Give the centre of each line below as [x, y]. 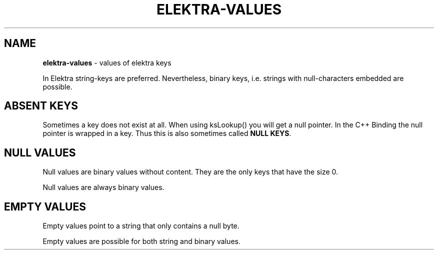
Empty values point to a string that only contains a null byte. [141, 226]
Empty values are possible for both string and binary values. [141, 241]
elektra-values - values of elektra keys [107, 62]
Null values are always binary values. [103, 187]
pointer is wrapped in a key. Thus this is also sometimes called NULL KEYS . [167, 133]
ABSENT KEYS [41, 106]
